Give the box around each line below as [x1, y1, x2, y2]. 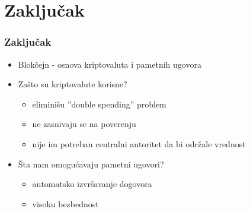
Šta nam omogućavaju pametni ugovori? [18, 157, 164, 170]
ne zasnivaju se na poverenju [32, 118, 136, 130]
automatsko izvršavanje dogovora [32, 178, 152, 190]
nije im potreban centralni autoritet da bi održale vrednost [32, 137, 246, 150]
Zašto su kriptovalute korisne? [18, 78, 127, 90]
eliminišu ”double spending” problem [32, 97, 166, 110]
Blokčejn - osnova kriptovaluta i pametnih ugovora [18, 58, 201, 70]
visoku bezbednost [32, 197, 99, 210]
